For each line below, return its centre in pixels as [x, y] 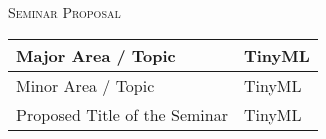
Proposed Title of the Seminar [122, 114]
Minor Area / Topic [85, 85]
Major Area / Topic [96, 55]
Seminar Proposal [64, 12]
